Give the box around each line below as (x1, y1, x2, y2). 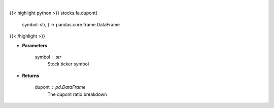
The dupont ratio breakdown (47, 91, 108, 97)
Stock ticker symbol (47, 61, 89, 67)
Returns (22, 73, 40, 79)
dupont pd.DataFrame (35, 84, 86, 90)
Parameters (22, 42, 48, 48)
